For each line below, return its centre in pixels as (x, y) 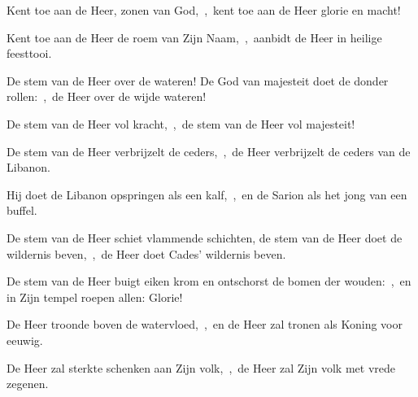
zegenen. (28, 384)
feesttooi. (29, 53)
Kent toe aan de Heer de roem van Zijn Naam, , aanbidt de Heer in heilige (194, 37)
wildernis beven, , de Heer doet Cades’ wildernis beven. (146, 253)
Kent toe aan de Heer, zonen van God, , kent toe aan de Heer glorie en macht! (204, 10)
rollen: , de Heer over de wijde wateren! (107, 96)
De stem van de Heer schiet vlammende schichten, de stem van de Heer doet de (205, 237)
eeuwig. (25, 340)
